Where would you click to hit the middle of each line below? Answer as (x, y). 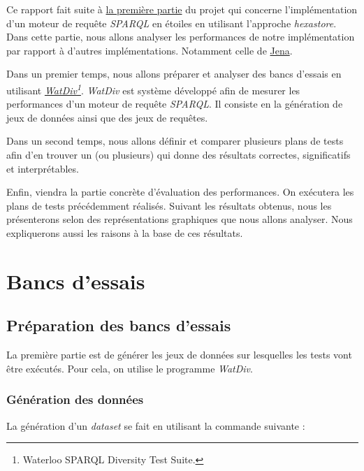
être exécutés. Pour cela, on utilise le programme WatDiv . (130, 368)
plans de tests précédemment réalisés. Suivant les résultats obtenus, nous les (169, 205)
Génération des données (75, 399)
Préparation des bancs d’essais (119, 325)
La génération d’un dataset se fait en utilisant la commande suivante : (156, 425)
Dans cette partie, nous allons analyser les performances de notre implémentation (181, 37)
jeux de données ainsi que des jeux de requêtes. (107, 117)
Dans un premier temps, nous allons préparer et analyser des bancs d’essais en (174, 74)
